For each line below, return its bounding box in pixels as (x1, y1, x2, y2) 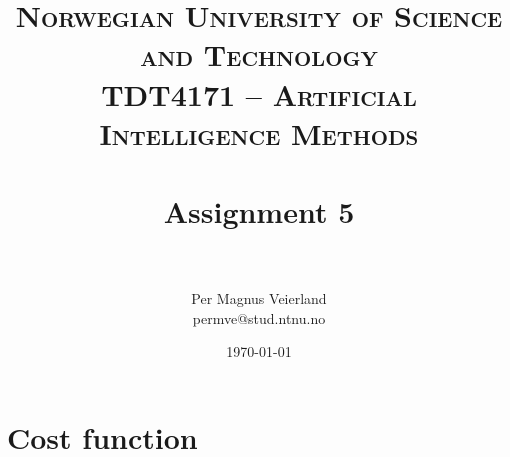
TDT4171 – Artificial (101, 73, 417, 114)
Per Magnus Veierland (191, 288, 327, 309)
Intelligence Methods (99, 112, 419, 153)
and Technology (140, 34, 378, 75)
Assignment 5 (163, 191, 355, 232)
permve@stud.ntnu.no (192, 307, 326, 328)
